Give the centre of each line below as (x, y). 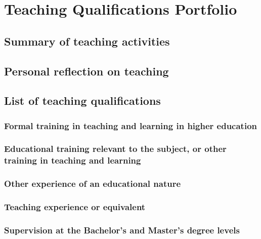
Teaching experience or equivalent (75, 207)
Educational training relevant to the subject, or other (115, 149)
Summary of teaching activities (87, 41)
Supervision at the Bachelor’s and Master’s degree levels (122, 230)
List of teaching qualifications (82, 101)
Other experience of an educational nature (93, 184)
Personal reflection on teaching (86, 71)
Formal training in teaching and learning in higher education (131, 125)
